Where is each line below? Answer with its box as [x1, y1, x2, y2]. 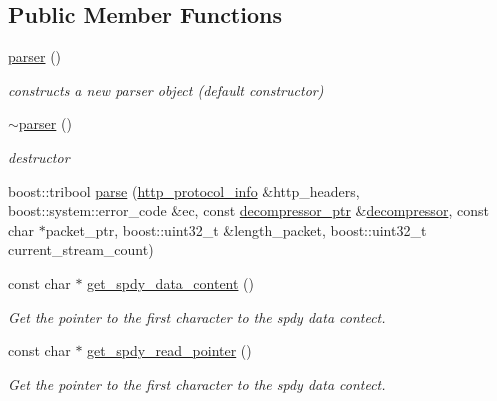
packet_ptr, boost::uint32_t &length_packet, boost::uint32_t [45, 219, 427, 240]
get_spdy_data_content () [87, 272, 254, 293]
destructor [8, 146, 70, 167]
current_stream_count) [8, 239, 154, 260]
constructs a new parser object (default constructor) [8, 79, 324, 100]
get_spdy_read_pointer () [87, 340, 252, 361]
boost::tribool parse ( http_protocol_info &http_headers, [8, 180, 360, 201]
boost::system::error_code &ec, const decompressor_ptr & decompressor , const [8, 200, 489, 221]
